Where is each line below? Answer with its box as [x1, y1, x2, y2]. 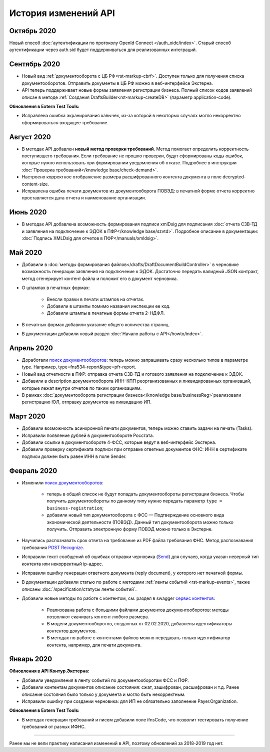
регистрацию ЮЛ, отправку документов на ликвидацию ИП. [21, 399, 152, 405]
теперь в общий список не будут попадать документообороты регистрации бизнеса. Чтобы [46, 491, 244, 497]
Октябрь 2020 [9, 27, 56, 35]
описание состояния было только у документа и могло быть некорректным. [21, 691, 186, 697]
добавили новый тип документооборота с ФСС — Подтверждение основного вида [46, 512, 224, 518]
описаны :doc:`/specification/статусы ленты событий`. [21, 586, 137, 592]
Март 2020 [9, 412, 46, 421]
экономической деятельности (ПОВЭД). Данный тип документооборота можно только [46, 519, 233, 525]
